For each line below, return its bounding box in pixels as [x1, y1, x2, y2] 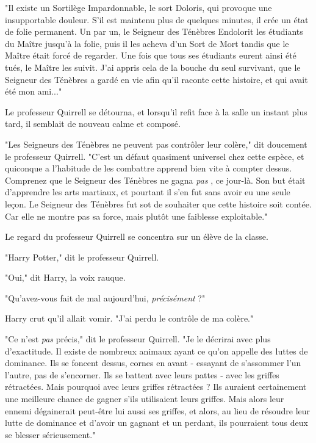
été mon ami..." [5, 85, 62, 98]
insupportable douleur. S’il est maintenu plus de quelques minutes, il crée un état [5, 13, 309, 26]
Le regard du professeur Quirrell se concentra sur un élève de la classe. [5, 230, 268, 243]
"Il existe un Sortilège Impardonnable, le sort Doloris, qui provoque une [5, 1, 272, 13]
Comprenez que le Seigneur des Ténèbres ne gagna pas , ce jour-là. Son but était [5, 173, 306, 186]
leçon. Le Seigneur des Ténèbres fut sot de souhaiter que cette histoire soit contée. [5, 197, 312, 210]
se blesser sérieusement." [5, 428, 96, 441]
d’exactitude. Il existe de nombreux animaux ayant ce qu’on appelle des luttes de [5, 344, 308, 357]
